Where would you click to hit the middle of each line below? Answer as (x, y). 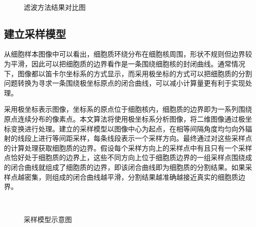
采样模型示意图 (48, 219)
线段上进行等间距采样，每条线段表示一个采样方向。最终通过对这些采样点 (135, 138)
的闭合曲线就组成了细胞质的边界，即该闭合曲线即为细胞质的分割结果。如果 (125, 167)
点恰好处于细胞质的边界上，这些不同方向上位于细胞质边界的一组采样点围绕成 (128, 157)
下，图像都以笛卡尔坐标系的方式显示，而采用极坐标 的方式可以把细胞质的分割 (128, 73)
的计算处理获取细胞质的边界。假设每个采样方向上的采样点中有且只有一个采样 (128, 147)
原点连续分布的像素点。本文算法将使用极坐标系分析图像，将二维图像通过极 (125, 118)
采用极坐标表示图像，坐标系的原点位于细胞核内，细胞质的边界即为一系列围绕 (128, 109)
